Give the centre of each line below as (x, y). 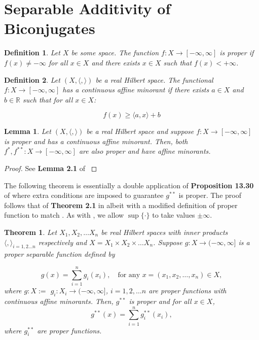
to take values (174, 215)
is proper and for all (160, 301)
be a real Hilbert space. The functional (154, 79)
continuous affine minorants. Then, (59, 301)
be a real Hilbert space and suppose (140, 131)
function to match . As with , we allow (64, 215)
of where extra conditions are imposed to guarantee (84, 195)
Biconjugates (50, 28)
